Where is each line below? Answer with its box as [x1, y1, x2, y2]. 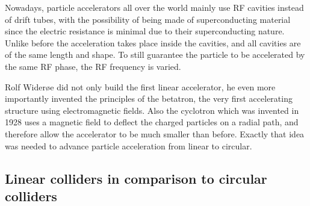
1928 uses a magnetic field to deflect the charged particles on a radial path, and [5, 116, 299, 128]
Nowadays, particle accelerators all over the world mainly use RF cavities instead [5, 1, 304, 13]
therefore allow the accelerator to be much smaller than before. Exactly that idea [5, 127, 305, 140]
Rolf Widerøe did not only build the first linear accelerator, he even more [5, 80, 276, 93]
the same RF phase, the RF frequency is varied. [5, 60, 181, 72]
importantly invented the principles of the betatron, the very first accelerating [5, 92, 293, 105]
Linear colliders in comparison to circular [5, 169, 267, 187]
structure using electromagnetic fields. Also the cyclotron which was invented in [5, 104, 299, 116]
